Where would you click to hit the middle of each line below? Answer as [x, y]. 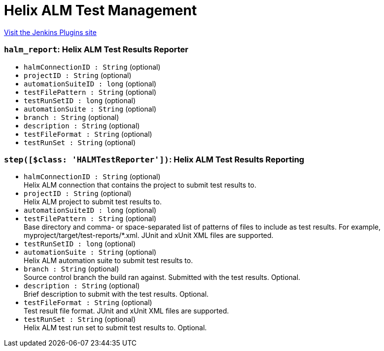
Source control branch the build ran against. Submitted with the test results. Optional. [162, 277]
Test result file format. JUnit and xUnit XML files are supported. [126, 311]
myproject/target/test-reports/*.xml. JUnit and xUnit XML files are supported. [149, 235]
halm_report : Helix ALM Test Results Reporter [96, 50]
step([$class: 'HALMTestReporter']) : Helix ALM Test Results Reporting [154, 159]
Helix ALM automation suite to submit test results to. [108, 261]
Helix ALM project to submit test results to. [93, 202]
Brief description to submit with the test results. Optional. [116, 294]
